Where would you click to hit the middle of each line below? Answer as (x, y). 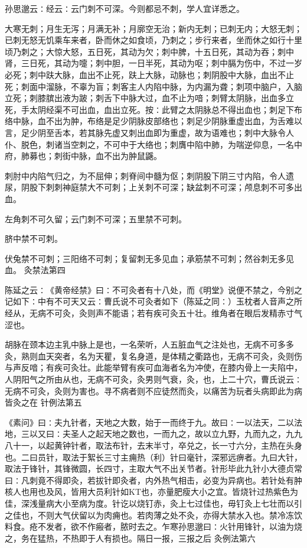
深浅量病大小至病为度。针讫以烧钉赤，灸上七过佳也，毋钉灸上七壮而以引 (161, 503)
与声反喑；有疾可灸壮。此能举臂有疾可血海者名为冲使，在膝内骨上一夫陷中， (153, 367)
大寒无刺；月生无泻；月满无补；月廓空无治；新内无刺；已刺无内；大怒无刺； (153, 28)
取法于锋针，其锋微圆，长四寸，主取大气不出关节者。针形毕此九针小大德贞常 (153, 468)
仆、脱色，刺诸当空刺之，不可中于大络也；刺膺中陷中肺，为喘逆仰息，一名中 (153, 144)
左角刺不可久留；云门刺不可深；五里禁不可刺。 (96, 218)
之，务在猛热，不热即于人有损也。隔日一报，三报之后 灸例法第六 (130, 538)
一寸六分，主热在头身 (261, 445)
